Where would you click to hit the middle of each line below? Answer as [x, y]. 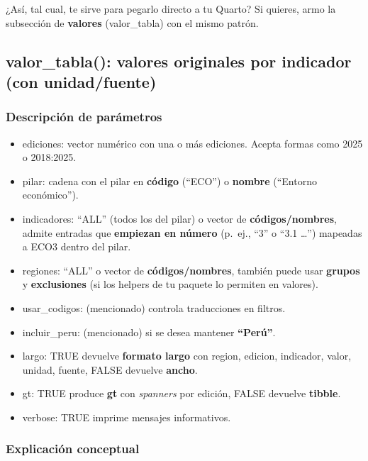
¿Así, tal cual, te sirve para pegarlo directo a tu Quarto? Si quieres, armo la [171, 9]
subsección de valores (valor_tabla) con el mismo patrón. [132, 22]
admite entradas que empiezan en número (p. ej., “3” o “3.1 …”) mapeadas [192, 232]
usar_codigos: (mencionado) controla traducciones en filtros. [154, 307]
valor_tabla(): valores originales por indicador [179, 61]
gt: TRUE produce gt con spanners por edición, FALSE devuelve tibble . [182, 393]
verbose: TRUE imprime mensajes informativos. [127, 417]
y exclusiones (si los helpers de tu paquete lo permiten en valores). [170, 284]
